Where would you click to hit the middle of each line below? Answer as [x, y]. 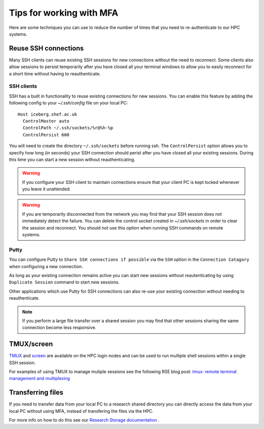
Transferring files [36, 392]
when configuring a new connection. [46, 266]
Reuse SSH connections [46, 48]
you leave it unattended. [46, 189]
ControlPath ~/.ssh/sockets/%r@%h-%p [68, 128]
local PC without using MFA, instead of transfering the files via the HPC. [81, 411]
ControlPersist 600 [46, 135]
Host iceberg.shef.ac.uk [47, 114]
